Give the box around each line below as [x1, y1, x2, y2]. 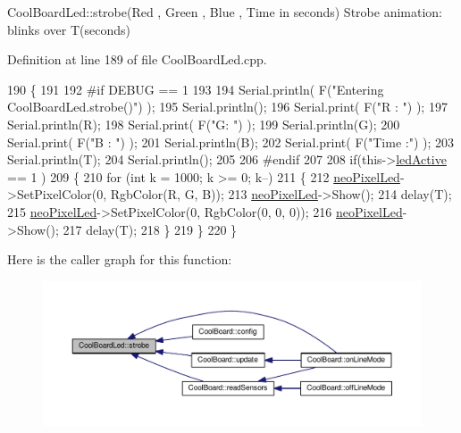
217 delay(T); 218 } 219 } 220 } [63, 220, 238, 238]
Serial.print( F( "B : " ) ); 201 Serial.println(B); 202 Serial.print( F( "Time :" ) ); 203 [7, 132, 454, 151]
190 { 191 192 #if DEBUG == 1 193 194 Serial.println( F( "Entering [7, 79, 384, 98]
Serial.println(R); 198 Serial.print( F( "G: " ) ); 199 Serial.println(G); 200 [7, 114, 400, 133]
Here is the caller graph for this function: [7, 250, 232, 269]
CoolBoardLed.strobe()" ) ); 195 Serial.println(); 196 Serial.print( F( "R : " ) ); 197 [7, 97, 448, 116]
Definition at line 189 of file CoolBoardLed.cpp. [7, 50, 267, 69]
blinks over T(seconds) [7, 20, 130, 38]
